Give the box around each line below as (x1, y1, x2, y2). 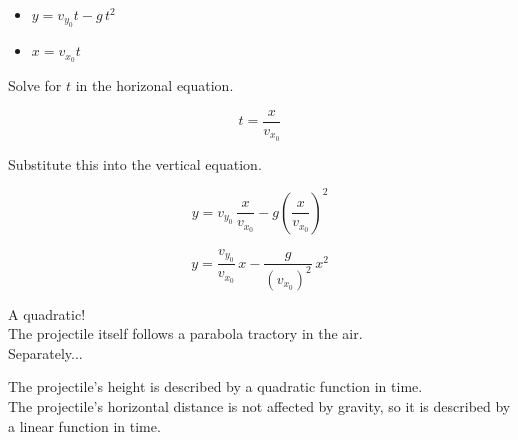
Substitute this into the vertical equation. (8, 153, 262, 174)
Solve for (8, 75, 62, 96)
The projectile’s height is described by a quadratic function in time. (8, 376, 423, 397)
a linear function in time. (8, 415, 161, 436)
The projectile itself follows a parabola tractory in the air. (8, 323, 363, 344)
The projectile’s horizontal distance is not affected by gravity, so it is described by (8, 396, 511, 417)
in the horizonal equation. (75, 75, 234, 96)
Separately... (8, 342, 83, 363)
